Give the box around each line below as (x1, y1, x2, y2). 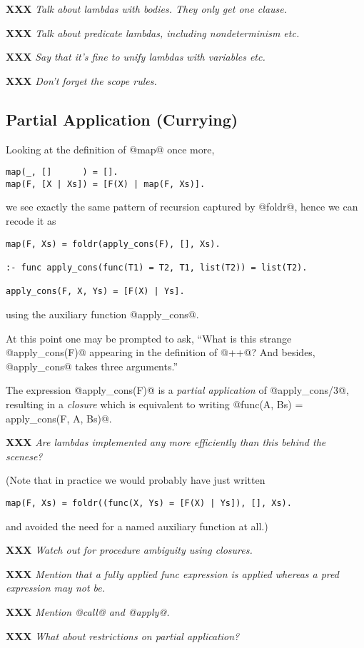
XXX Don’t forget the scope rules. (6, 73, 157, 88)
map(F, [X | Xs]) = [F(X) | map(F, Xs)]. (6, 178, 206, 189)
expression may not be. (6, 580, 106, 595)
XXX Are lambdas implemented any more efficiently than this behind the (6, 435, 326, 450)
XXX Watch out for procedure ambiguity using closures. (6, 542, 253, 557)
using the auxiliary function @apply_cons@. (6, 306, 199, 321)
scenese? (6, 448, 43, 463)
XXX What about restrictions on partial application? (6, 628, 240, 643)
